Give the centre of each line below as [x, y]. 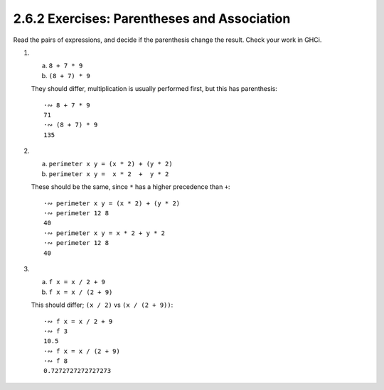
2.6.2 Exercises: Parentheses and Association [152, 18]
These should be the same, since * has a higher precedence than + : [130, 187]
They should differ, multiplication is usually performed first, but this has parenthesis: [154, 89]
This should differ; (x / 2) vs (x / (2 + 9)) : [102, 305]
